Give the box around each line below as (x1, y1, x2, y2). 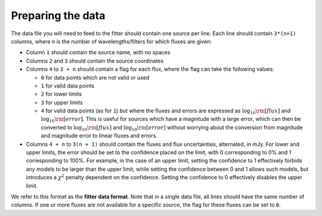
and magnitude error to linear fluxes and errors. (41, 132, 158, 139)
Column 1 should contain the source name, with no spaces (26, 49, 171, 56)
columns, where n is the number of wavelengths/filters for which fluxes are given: (11, 37, 212, 45)
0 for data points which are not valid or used (41, 74, 150, 81)
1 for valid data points (41, 82, 95, 89)
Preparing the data (11, 9, 106, 22)
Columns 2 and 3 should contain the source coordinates (26, 57, 164, 64)
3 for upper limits (41, 99, 83, 106)
